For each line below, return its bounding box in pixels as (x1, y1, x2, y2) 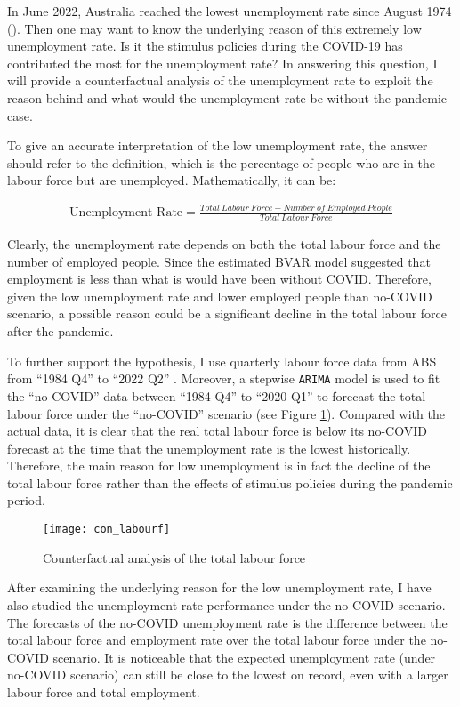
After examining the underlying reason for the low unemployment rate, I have (7, 578, 432, 597)
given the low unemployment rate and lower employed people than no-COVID (7, 286, 432, 305)
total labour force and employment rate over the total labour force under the (7, 631, 426, 649)
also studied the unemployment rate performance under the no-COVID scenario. (7, 595, 446, 614)
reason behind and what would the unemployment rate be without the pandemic (7, 88, 448, 107)
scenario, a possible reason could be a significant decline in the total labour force (7, 304, 448, 323)
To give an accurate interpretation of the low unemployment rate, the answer (7, 136, 428, 155)
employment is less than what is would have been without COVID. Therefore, (7, 269, 432, 288)
